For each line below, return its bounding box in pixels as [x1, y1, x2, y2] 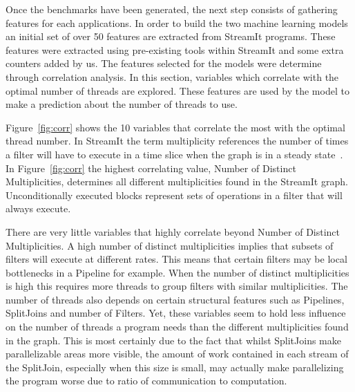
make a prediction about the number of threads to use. [6, 97, 238, 111]
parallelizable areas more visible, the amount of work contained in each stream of [6, 346, 349, 361]
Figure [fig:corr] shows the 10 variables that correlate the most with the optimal [6, 120, 345, 134]
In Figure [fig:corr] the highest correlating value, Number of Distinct [6, 160, 296, 175]
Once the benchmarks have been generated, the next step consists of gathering [6, 2, 338, 16]
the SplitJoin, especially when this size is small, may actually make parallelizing [6, 360, 344, 374]
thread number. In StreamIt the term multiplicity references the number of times [6, 133, 349, 148]
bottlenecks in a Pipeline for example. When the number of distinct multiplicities [6, 265, 349, 279]
